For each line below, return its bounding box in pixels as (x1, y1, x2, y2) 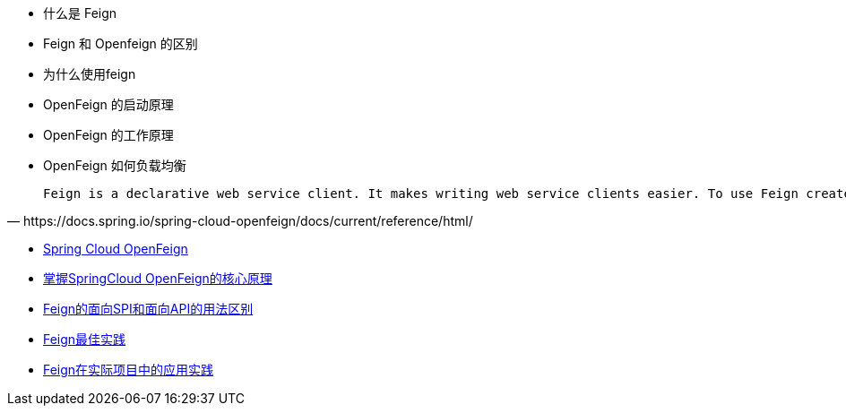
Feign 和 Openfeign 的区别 (43, 36, 198, 51)
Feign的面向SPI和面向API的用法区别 (43, 301, 254, 316)
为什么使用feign (43, 66, 136, 82)
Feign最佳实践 (43, 331, 126, 347)
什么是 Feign (43, 5, 117, 21)
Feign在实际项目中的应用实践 (43, 362, 214, 377)
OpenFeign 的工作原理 (43, 127, 174, 142)
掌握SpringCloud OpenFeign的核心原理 (43, 271, 272, 286)
